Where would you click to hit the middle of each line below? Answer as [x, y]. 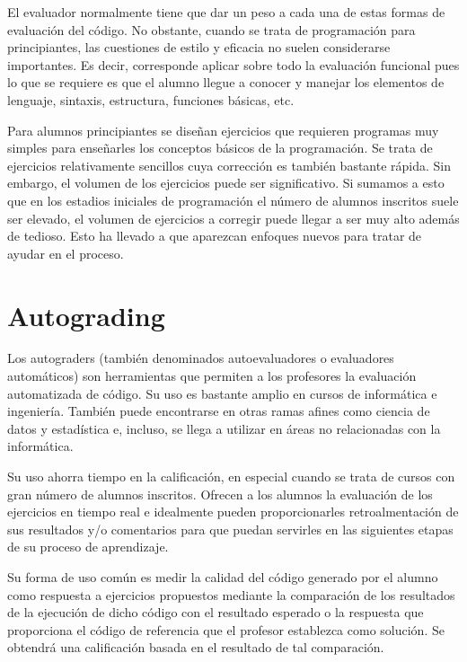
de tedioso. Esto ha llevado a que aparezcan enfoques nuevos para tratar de [215, 236]
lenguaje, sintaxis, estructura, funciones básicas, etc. [151, 99]
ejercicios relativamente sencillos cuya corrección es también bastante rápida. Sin [229, 165]
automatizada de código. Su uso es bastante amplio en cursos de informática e [222, 393]
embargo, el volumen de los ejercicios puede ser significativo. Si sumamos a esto [226, 183]
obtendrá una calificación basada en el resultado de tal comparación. [196, 647]
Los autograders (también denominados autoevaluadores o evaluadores [201, 358]
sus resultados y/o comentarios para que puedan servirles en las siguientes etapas [230, 529]
